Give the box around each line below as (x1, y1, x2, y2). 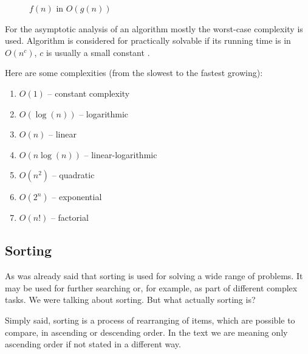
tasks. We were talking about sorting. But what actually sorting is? (5, 293, 256, 306)
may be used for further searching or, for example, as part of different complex (5, 281, 298, 294)
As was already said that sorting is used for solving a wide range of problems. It (5, 269, 303, 282)
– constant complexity (47, 86, 130, 99)
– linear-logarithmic (84, 148, 157, 161)
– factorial (50, 211, 89, 224)
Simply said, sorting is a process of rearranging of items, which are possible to (5, 313, 295, 326)
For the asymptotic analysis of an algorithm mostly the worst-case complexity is (5, 22, 303, 35)
